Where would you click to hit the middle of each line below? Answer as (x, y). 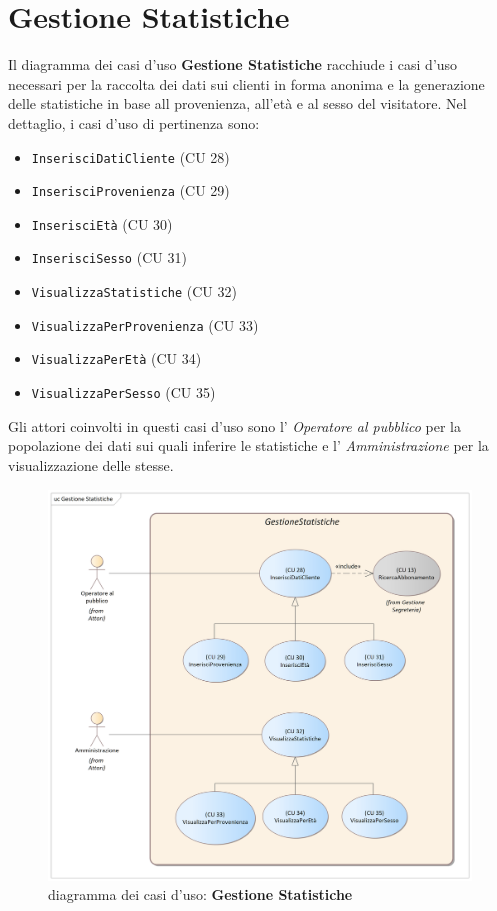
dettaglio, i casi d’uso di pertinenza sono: (134, 122)
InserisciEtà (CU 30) (102, 223)
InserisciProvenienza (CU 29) (130, 190)
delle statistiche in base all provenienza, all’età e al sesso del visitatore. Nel (237, 103)
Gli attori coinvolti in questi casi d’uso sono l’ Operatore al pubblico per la (234, 425)
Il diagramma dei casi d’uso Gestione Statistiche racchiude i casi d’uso (233, 64)
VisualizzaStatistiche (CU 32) (134, 291)
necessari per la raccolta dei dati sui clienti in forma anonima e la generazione (246, 83)
